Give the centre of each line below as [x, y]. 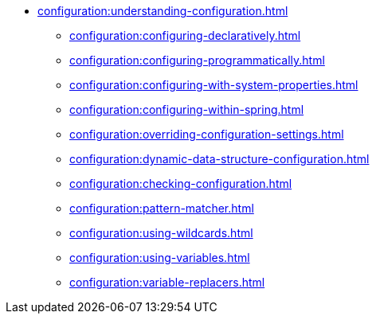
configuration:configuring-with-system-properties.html [214, 85]
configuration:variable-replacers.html [167, 282]
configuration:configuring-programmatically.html [197, 60]
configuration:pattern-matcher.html [162, 208]
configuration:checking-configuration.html [181, 183]
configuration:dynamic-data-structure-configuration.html [219, 159]
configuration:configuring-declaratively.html [185, 35]
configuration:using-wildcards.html [161, 233]
